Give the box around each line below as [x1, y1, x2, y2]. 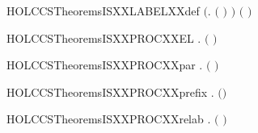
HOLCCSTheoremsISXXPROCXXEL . [6, 29, 201, 46]
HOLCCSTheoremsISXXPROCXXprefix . [6, 83, 214, 100]
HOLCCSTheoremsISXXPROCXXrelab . [6, 110, 211, 127]
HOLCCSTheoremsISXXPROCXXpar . [6, 56, 203, 73]
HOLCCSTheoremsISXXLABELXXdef [6, 2, 200, 19]
